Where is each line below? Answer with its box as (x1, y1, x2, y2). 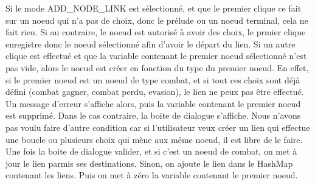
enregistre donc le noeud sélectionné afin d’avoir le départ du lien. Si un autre (5, 37, 296, 50)
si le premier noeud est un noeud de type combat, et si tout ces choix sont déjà (5, 73, 300, 86)
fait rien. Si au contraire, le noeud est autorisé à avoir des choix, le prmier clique (5, 26, 306, 38)
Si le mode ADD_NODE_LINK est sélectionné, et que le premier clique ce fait (5, 2, 302, 14)
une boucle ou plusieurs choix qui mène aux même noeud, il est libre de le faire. (5, 133, 303, 145)
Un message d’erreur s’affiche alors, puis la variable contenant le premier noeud (5, 97, 301, 110)
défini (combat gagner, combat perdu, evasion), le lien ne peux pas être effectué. (5, 85, 304, 98)
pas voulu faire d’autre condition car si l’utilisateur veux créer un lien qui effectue (5, 120, 310, 133)
